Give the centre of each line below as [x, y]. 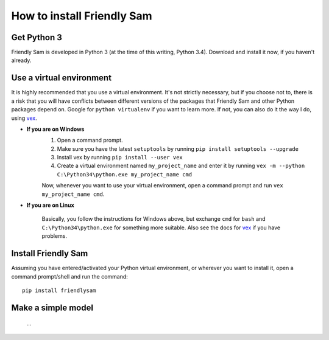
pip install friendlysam [59, 290]
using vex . [24, 118]
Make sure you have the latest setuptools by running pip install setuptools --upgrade [178, 148]
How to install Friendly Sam [82, 16]
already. [21, 60]
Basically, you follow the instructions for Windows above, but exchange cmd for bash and [154, 219]
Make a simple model [52, 307]
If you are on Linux [50, 205]
